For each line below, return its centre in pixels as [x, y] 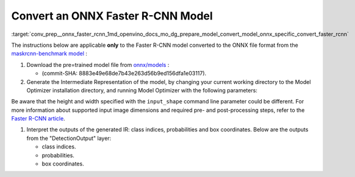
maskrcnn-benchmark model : [49, 54]
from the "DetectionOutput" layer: [69, 138]
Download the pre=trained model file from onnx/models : [98, 64]
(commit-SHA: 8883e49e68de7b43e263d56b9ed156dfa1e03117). [124, 74]
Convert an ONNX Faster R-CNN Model [112, 16]
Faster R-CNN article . [38, 119]
